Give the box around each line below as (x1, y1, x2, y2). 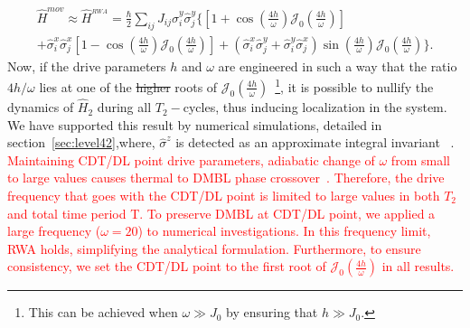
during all (97, 98, 152, 117)
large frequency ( (7, 221, 101, 240)
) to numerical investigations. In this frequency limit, (137, 221, 431, 240)
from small (390, 150, 450, 169)
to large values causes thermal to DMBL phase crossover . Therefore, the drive (7, 168, 445, 187)
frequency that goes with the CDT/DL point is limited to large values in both (7, 186, 440, 205)
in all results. (381, 257, 455, 276)
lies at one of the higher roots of (39, 77, 218, 96)
